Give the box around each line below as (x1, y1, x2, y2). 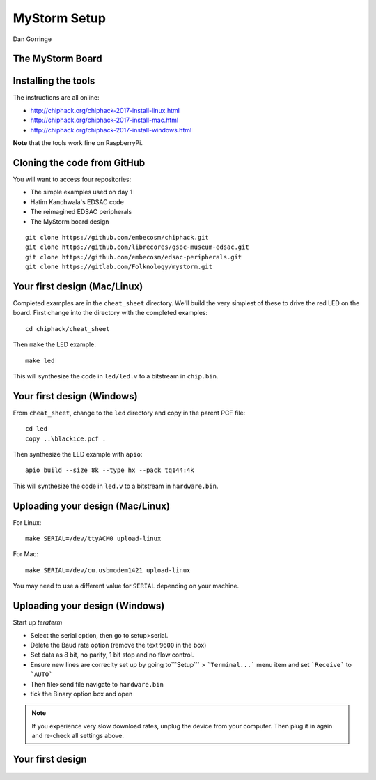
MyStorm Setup (13, 10, 106, 26)
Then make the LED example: (13, 340, 97, 349)
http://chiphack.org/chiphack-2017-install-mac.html (30, 116, 179, 125)
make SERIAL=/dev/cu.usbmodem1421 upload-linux (25, 566, 191, 574)
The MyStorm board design (30, 217, 109, 226)
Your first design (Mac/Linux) (13, 280, 143, 292)
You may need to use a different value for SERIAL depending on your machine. (13, 582, 240, 590)
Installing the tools (13, 75, 95, 87)
